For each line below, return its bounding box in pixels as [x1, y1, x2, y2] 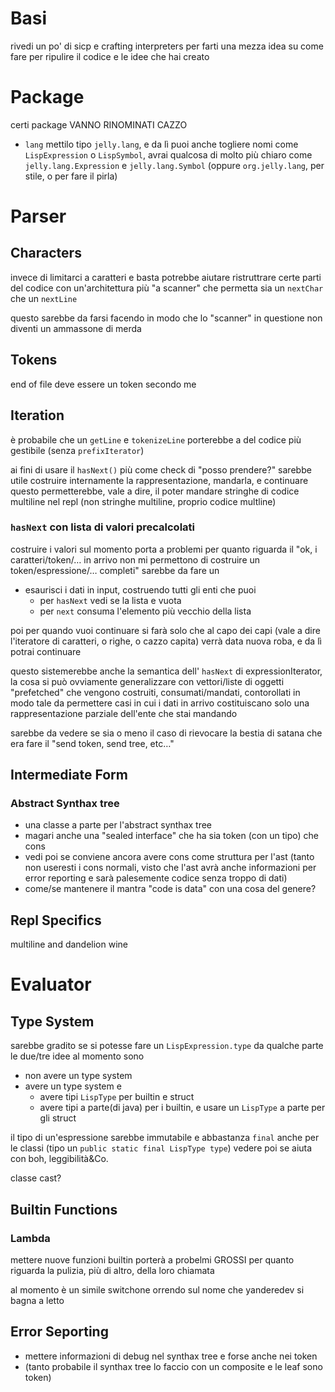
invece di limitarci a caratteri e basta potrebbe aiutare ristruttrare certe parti [10, 271, 322, 283]
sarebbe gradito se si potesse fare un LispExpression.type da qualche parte [10, 1040, 324, 1052]
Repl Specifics [10, 912, 102, 929]
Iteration [10, 407, 65, 424]
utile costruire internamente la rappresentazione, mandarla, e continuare [10, 474, 309, 486]
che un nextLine [10, 292, 78, 304]
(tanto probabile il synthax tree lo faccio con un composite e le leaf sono [24, 1360, 323, 1372]
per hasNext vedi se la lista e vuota [39, 594, 182, 606]
